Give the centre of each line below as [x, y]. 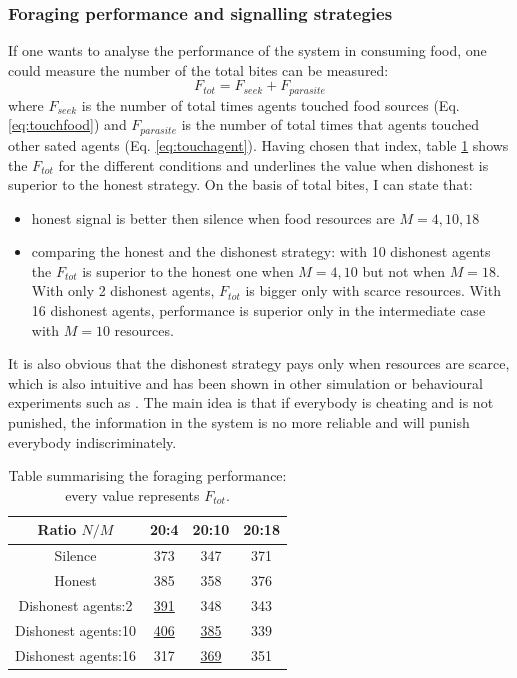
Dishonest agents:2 [75, 604]
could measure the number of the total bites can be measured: [198, 69]
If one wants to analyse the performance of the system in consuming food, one [247, 50]
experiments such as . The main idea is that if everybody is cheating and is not [251, 402]
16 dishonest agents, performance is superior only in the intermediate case [258, 310]
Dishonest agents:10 [75, 629]
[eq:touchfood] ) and [67, 124]
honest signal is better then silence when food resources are [213, 217]
